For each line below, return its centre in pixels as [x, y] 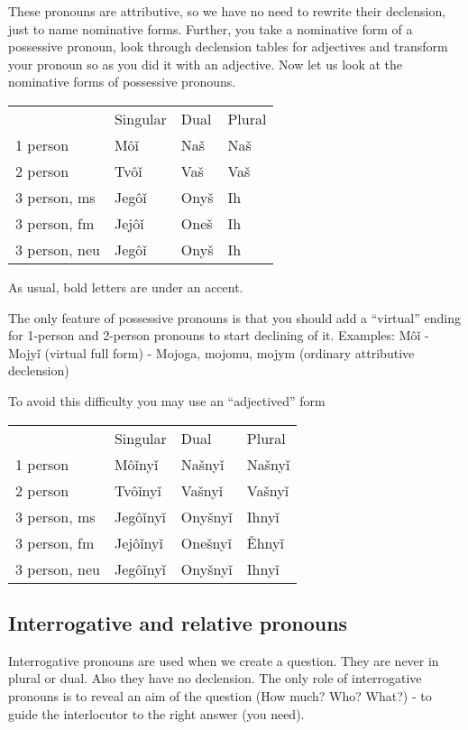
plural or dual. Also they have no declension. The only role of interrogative [215, 678]
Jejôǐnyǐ [138, 542]
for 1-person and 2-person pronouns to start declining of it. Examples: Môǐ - [219, 335]
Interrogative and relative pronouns [178, 622]
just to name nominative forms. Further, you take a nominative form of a [211, 28]
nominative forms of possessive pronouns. [122, 82]
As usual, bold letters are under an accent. [126, 286]
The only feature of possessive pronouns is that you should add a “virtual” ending [234, 317]
